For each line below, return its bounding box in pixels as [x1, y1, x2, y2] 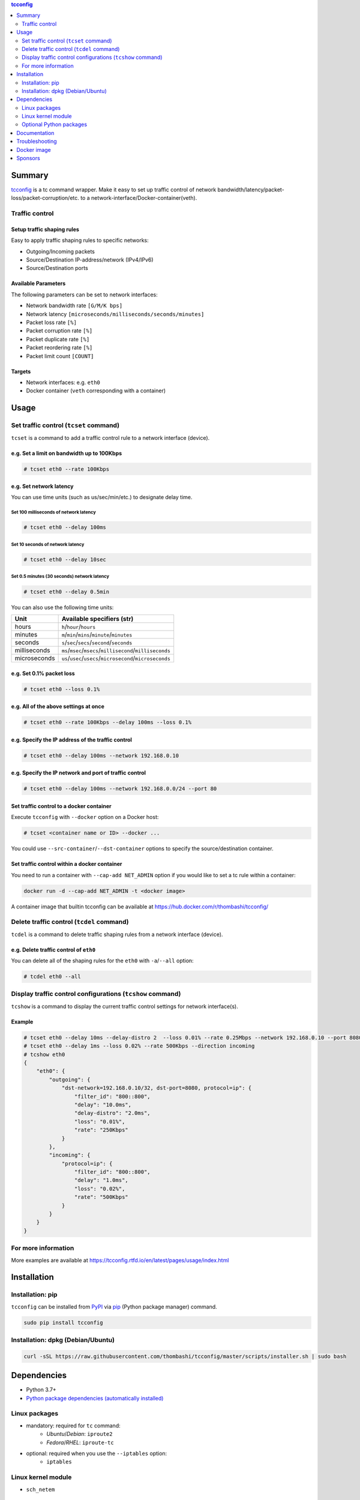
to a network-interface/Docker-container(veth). [80, 194, 197, 202]
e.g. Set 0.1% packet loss [11, 670, 75, 677]
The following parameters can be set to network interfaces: [11, 291, 158, 298]
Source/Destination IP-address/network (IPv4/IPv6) [26, 256, 154, 263]
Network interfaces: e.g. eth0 [26, 379, 100, 386]
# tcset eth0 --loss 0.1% [23, 686, 100, 692]
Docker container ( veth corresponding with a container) [26, 387, 166, 394]
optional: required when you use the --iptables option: [26, 1450, 167, 1457]
